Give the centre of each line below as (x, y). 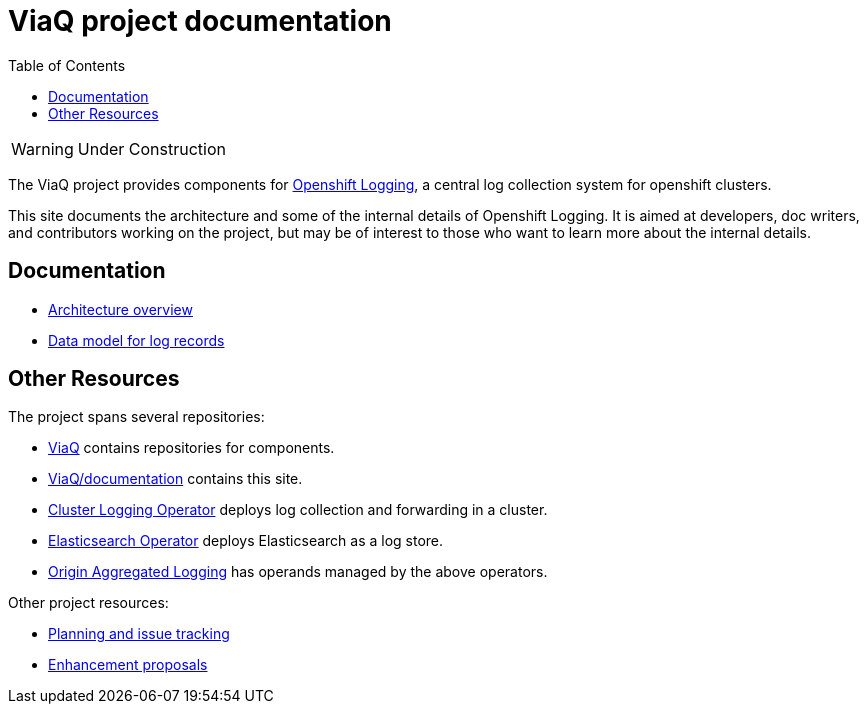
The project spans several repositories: (136, 417)
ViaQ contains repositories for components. (191, 448)
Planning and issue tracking (139, 634)
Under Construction (152, 148)
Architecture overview (120, 309)
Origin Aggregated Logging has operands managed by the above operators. (298, 572)
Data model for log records (136, 340)
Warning (42, 148)
